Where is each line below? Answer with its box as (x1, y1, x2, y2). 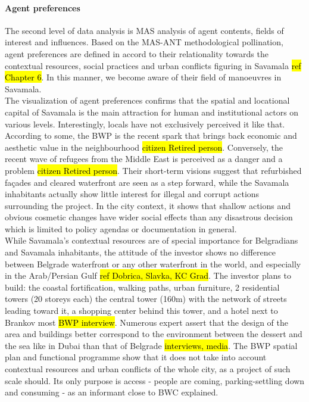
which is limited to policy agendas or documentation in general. (5, 222, 237, 235)
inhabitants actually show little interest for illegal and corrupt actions (5, 188, 260, 200)
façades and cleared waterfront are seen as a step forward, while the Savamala (5, 176, 289, 188)
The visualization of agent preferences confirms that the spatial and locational (5, 94, 290, 107)
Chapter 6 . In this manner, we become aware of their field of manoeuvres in (5, 71, 282, 83)
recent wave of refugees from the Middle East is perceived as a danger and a (5, 152, 283, 165)
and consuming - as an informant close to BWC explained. (5, 386, 219, 398)
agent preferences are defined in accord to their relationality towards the (5, 47, 269, 60)
